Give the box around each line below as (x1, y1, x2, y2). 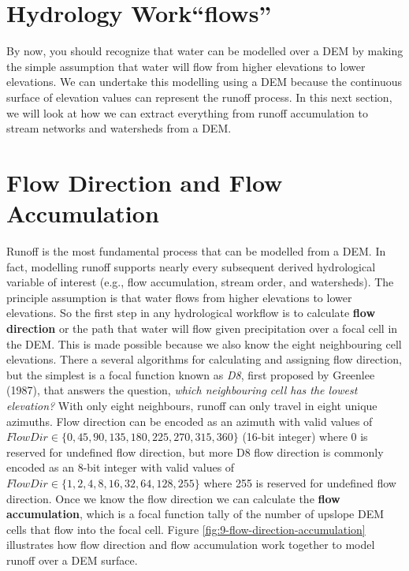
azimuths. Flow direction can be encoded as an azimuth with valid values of (6, 412, 373, 429)
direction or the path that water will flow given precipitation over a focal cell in (6, 319, 398, 336)
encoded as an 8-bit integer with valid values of (6, 459, 235, 476)
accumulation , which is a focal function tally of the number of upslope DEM (6, 506, 385, 522)
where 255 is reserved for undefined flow (203, 474, 396, 491)
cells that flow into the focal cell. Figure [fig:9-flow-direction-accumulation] (6, 521, 366, 537)
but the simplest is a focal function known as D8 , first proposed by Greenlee (6, 366, 375, 383)
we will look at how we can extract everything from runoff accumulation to (6, 104, 369, 121)
